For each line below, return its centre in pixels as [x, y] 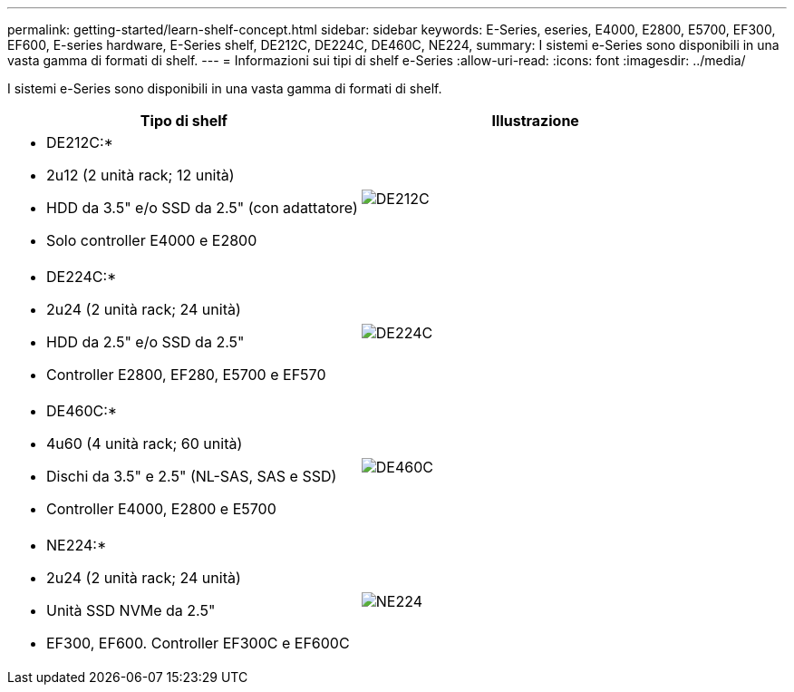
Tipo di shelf [184, 121]
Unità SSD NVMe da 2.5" [131, 610]
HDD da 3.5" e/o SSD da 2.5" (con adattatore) [202, 208]
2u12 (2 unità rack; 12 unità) [140, 175]
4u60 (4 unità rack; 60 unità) [145, 443]
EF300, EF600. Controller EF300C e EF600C [198, 643]
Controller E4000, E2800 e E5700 [161, 509]
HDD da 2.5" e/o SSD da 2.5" [145, 342]
